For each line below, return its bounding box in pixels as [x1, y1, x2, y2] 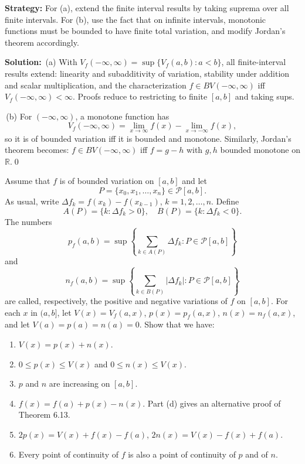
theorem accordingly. [5, 36, 79, 48]
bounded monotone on [220, 144, 300, 156]
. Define [211, 195, 239, 207]
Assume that [5, 175, 50, 187]
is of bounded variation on [59, 175, 154, 187]
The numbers [5, 215, 52, 227]
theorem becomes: [5, 144, 69, 156]
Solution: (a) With [5, 56, 77, 68]
